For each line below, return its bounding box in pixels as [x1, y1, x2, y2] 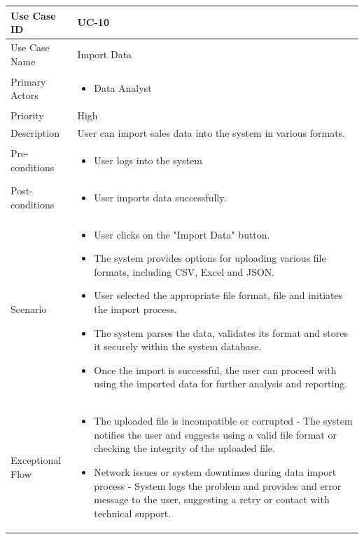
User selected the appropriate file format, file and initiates [94, 288, 343, 302]
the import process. [94, 301, 177, 316]
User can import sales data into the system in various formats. [77, 126, 346, 140]
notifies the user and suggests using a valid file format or [94, 427, 337, 441]
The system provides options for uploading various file [94, 251, 326, 265]
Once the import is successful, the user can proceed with [94, 362, 337, 377]
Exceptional [10, 453, 62, 467]
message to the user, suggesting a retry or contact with [94, 492, 330, 507]
